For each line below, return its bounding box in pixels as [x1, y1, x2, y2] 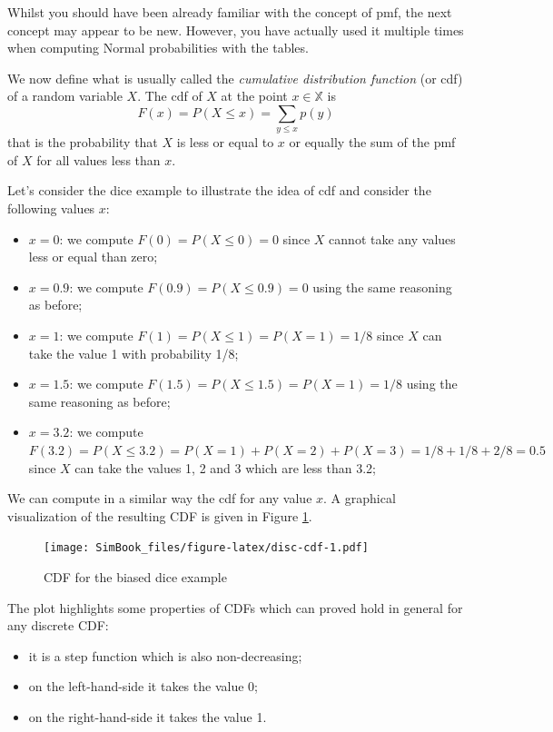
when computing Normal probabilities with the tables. [7, 38, 309, 57]
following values [7, 199, 95, 218]
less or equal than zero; [28, 247, 158, 266]
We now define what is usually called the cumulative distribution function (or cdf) [7, 68, 463, 87]
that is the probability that [7, 133, 158, 152]
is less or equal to [176, 133, 274, 152]
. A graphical [323, 489, 396, 508]
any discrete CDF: [7, 616, 109, 635]
